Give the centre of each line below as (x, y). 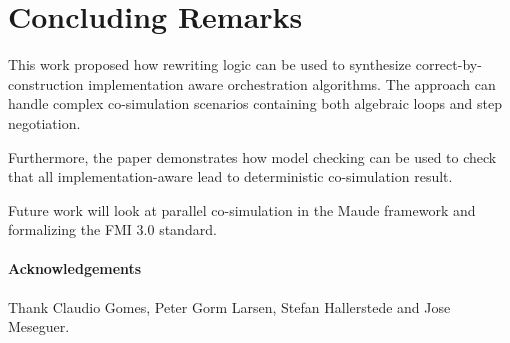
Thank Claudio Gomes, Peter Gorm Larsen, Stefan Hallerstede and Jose (229, 306)
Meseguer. (39, 326)
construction (46, 83)
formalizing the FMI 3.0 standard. (112, 229)
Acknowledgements (75, 268)
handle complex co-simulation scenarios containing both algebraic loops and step (255, 103)
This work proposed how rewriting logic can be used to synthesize (210, 64)
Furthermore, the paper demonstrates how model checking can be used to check (252, 156)
